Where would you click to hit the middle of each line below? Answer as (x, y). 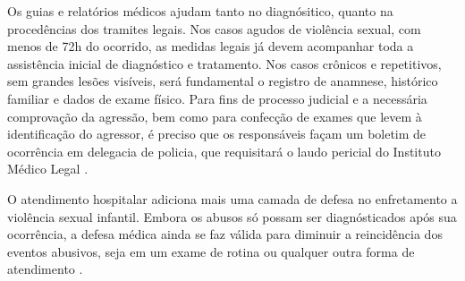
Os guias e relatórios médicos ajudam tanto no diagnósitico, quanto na (200, 11)
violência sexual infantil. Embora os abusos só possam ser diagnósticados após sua (232, 216)
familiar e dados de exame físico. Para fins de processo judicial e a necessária (217, 98)
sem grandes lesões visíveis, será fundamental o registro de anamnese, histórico (223, 81)
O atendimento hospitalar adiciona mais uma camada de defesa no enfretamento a (232, 198)
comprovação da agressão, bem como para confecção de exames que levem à (215, 116)
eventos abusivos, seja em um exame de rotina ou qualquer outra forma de (211, 251)
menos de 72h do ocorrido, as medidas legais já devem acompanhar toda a (211, 46)
